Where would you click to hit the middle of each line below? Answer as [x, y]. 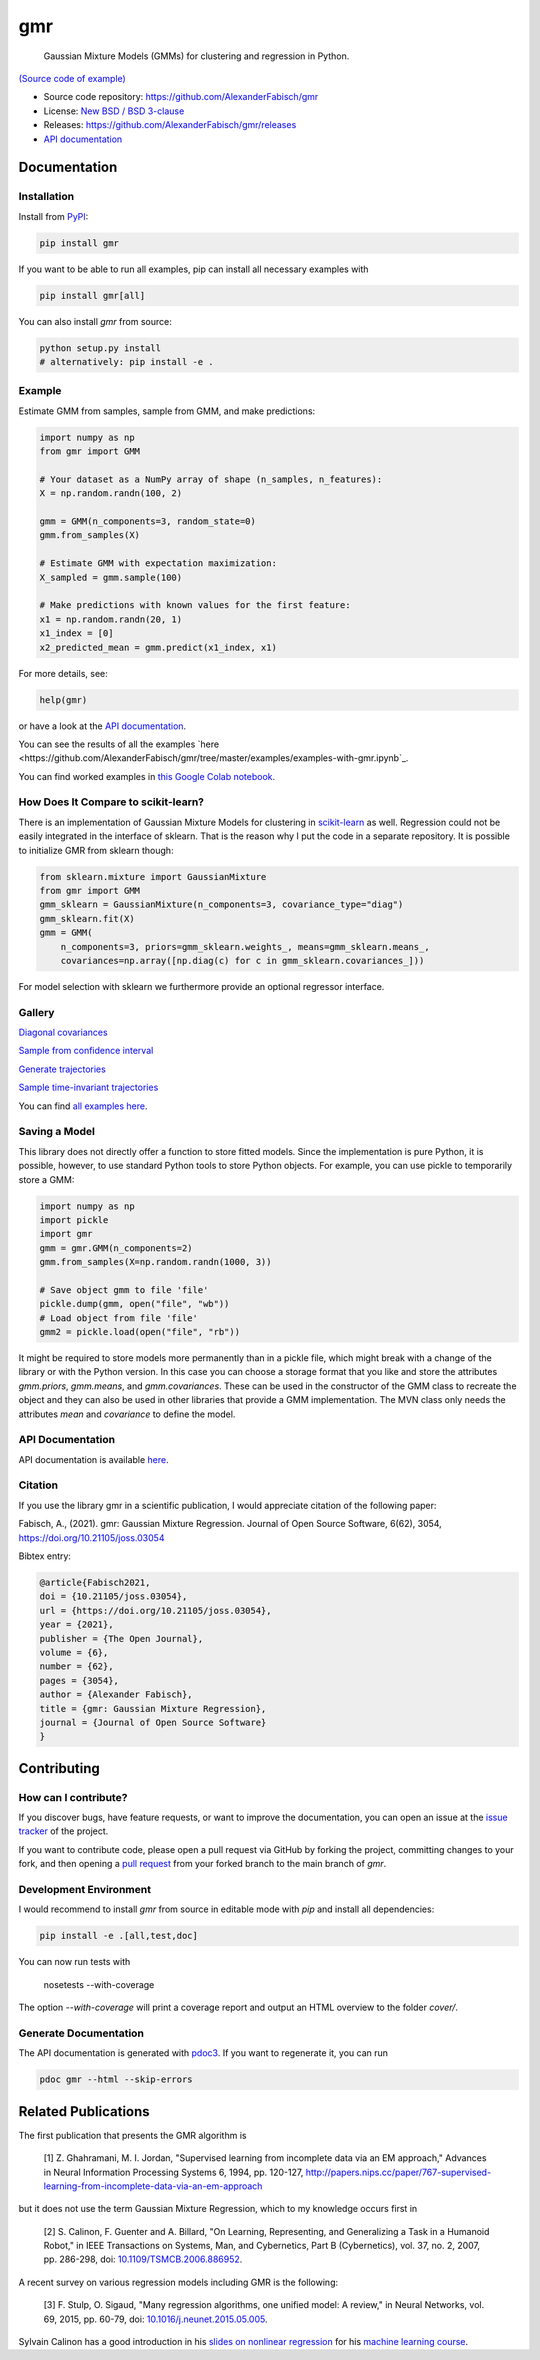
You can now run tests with [74, 1962]
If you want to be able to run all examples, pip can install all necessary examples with [193, 269]
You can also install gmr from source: [95, 321]
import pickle [74, 1219]
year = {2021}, [76, 1624]
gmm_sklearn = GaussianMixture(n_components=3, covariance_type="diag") [221, 904]
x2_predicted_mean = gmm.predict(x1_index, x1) [158, 647]
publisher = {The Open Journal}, [121, 1638]
